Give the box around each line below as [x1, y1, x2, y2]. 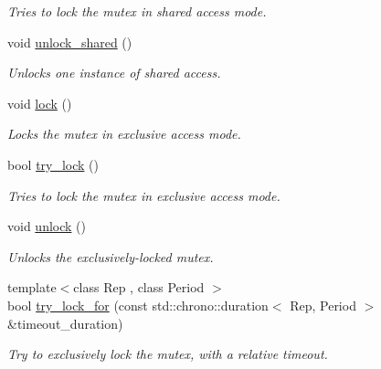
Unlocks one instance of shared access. [7, 63, 221, 82]
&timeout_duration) [7, 313, 123, 332]
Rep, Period [290, 295, 356, 314]
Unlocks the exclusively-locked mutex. [7, 247, 214, 266]
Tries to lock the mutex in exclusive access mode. [7, 185, 280, 205]
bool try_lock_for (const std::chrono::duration [7, 295, 269, 314]
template [7, 278, 57, 297]
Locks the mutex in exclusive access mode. [7, 124, 241, 143]
